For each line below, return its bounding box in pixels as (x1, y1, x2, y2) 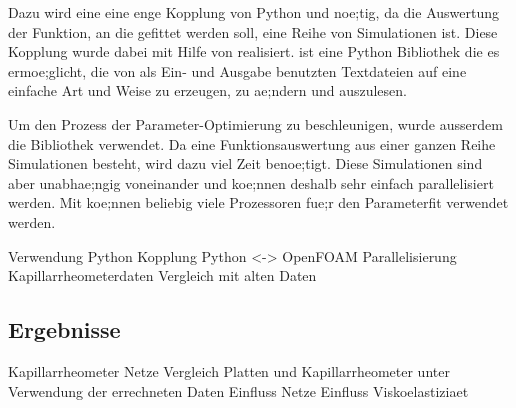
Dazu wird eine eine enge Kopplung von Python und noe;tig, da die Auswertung (8, 2, 499, 22)
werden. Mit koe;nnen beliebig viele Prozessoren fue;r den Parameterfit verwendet (8, 192, 509, 213)
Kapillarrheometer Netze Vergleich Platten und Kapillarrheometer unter (8, 360, 450, 381)
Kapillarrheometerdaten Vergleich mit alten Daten (8, 265, 317, 286)
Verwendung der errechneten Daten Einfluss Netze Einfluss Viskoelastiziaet (8, 380, 469, 401)
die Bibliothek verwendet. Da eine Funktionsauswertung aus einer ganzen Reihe (8, 133, 496, 154)
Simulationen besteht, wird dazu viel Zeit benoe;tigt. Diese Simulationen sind (8, 153, 483, 174)
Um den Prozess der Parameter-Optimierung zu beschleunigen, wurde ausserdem (8, 113, 503, 134)
